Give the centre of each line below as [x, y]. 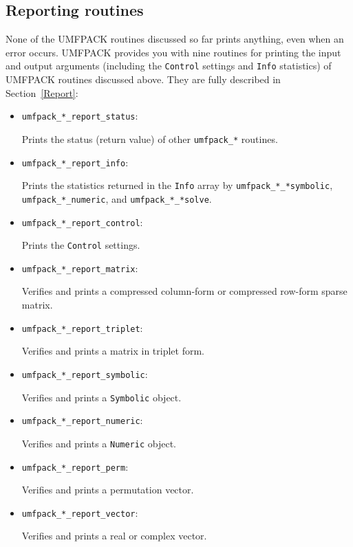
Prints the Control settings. [81, 245]
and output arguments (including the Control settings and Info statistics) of [169, 66]
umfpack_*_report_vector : [80, 512]
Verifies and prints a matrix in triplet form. [113, 351]
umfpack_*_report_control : [82, 222]
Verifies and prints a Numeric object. [99, 443]
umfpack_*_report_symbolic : [85, 373]
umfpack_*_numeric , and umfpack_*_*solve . [117, 198]
